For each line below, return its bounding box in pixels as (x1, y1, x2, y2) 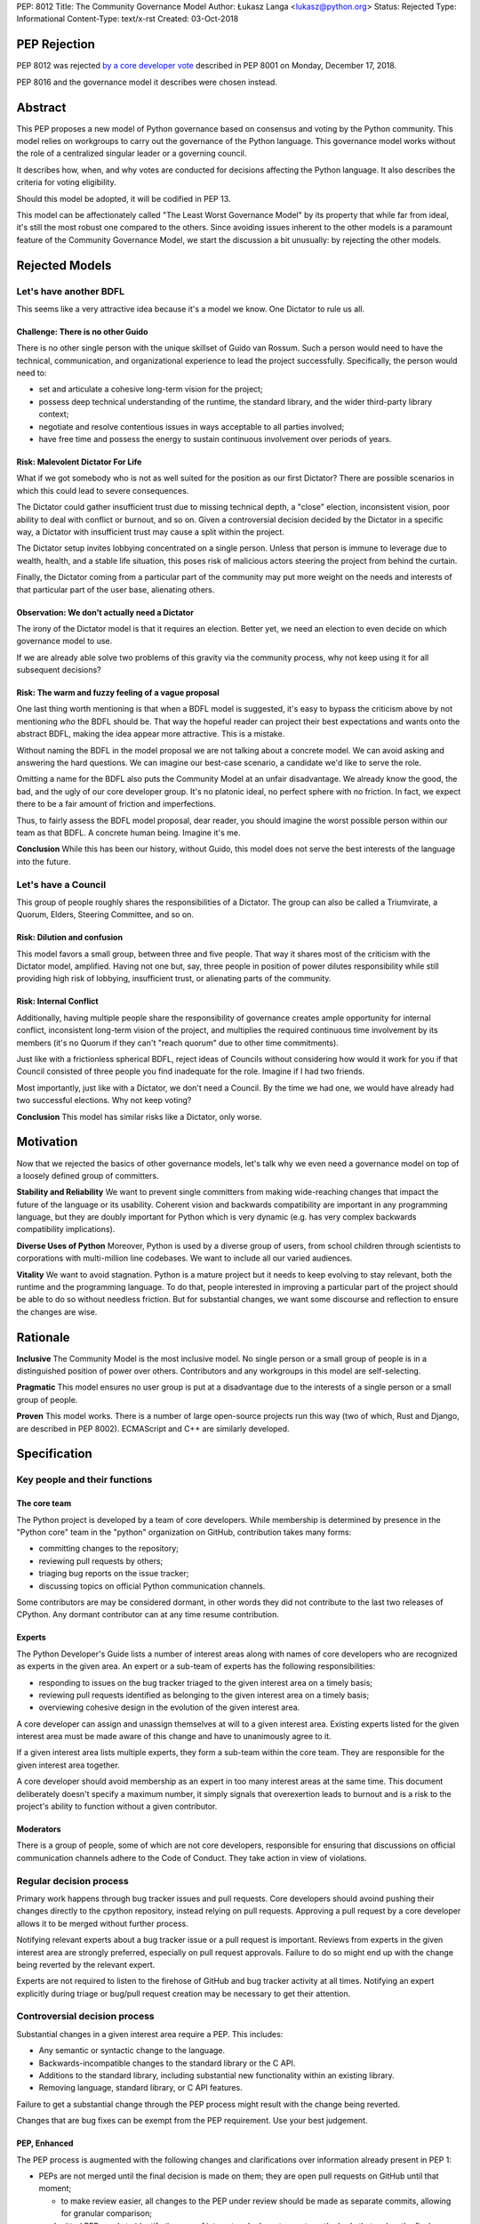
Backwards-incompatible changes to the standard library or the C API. (38, 2058, 296, 2068)
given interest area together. (16, 1760, 120, 1770)
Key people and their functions (16, 1473, 153, 1486)
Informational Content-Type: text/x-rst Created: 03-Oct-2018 (16, 13, 239, 24)
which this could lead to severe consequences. (16, 485, 189, 496)
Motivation (16, 1134, 78, 1149)
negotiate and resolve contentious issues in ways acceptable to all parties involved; (38, 421, 345, 431)
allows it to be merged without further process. (16, 1918, 188, 1929)
